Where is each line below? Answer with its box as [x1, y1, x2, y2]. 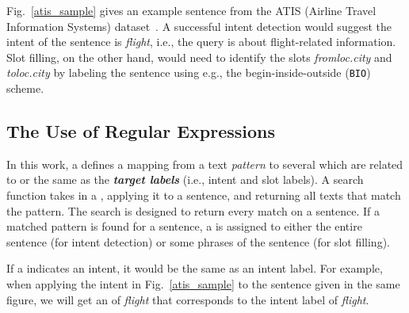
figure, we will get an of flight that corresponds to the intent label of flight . [6, 291, 369, 307]
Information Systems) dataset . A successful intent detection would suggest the [6, 17, 392, 34]
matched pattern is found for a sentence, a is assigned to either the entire [6, 218, 362, 235]
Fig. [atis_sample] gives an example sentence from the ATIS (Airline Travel [6, 2, 377, 18]
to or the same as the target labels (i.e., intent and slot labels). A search [6, 171, 364, 188]
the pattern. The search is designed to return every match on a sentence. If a [6, 202, 380, 219]
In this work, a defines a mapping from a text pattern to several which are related [6, 155, 403, 172]
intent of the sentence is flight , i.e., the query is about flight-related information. [6, 33, 396, 50]
